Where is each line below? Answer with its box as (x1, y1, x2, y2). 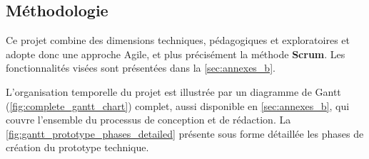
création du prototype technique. (6, 140, 149, 155)
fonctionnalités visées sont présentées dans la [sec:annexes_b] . (6, 60, 276, 75)
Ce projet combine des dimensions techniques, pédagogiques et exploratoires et (6, 33, 350, 48)
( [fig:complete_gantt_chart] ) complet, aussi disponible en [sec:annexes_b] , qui (6, 98, 350, 113)
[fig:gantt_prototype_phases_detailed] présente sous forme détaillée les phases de (6, 126, 364, 141)
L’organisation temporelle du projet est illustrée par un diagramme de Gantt (6, 84, 341, 99)
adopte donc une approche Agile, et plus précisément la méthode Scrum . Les (6, 46, 345, 61)
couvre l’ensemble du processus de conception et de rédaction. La (6, 112, 291, 127)
